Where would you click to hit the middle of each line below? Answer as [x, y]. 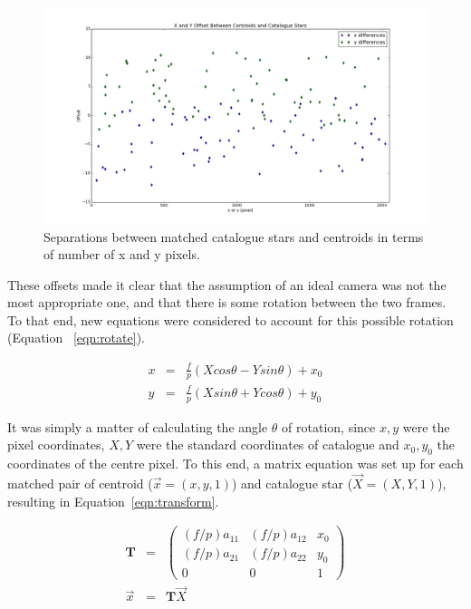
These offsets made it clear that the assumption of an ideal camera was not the [227, 284]
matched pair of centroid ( [80, 483]
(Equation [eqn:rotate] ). [76, 338]
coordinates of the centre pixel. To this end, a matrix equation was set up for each [235, 464]
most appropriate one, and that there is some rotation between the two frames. [227, 302]
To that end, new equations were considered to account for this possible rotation [231, 319]
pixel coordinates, [56, 445]
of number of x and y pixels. [122, 254]
